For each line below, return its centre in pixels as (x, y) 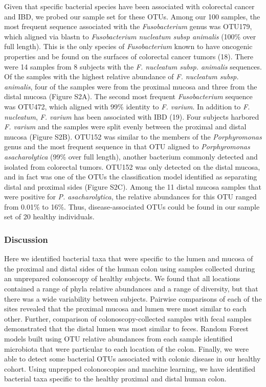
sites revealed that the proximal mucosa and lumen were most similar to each (125, 309)
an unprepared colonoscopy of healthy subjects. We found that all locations (122, 278)
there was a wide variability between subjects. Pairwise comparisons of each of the (133, 298)
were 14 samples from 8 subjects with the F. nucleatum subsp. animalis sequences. (133, 66)
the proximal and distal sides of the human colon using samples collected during (130, 268)
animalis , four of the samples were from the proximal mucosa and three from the (131, 86)
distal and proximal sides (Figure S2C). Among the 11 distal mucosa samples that (133, 186)
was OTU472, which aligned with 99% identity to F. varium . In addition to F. (127, 106)
